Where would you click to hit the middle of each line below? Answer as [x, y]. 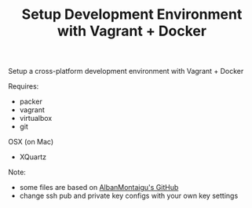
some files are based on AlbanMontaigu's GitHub [99, 188]
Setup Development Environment [132, 15]
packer [31, 102]
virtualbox [36, 119]
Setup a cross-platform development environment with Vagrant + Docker [126, 71]
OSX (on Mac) [31, 142]
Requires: [24, 86]
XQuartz [33, 157]
